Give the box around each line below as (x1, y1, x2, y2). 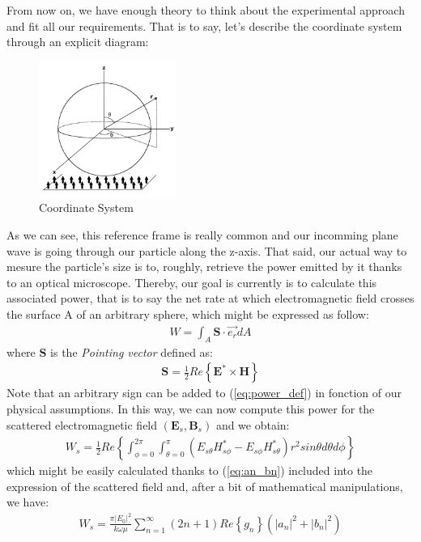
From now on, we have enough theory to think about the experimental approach (6, 2, 405, 18)
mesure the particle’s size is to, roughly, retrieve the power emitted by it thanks (6, 258, 402, 275)
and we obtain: (215, 416, 290, 433)
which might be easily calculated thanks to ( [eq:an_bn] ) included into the (6, 462, 373, 479)
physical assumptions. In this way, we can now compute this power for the (6, 400, 375, 417)
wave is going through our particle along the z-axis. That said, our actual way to (6, 242, 407, 259)
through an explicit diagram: (6, 33, 149, 50)
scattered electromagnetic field (6, 416, 158, 433)
